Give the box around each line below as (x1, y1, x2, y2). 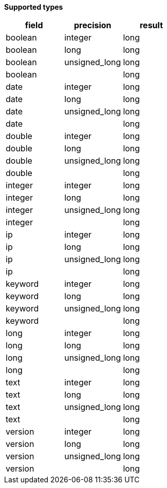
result (139, 20, 163, 30)
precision (74, 20, 112, 30)
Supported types (4, 3, 63, 11)
